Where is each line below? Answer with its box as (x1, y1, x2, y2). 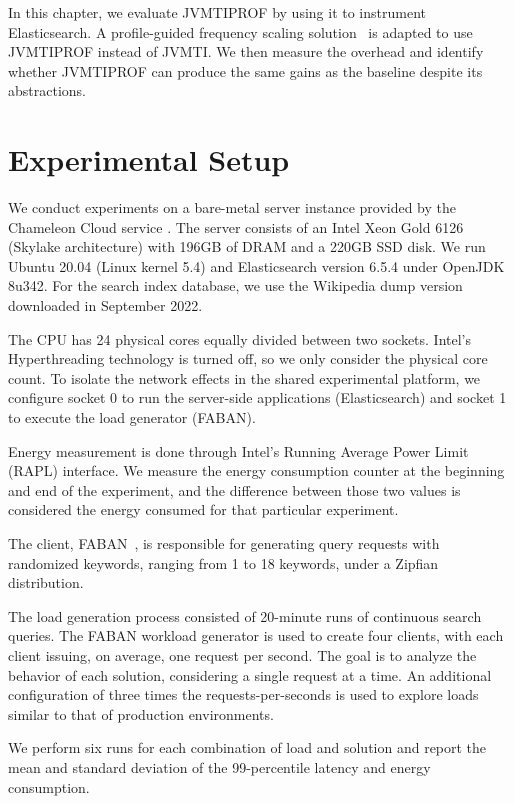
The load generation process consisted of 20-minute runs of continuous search (8, 605, 482, 626)
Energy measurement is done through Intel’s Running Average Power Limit (8, 440, 469, 461)
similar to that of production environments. (8, 703, 274, 724)
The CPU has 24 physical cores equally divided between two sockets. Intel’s (8, 328, 472, 349)
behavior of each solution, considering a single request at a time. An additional (8, 664, 492, 685)
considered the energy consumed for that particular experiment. (8, 499, 399, 520)
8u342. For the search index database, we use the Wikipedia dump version (8, 275, 463, 296)
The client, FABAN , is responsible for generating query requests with (8, 533, 440, 553)
